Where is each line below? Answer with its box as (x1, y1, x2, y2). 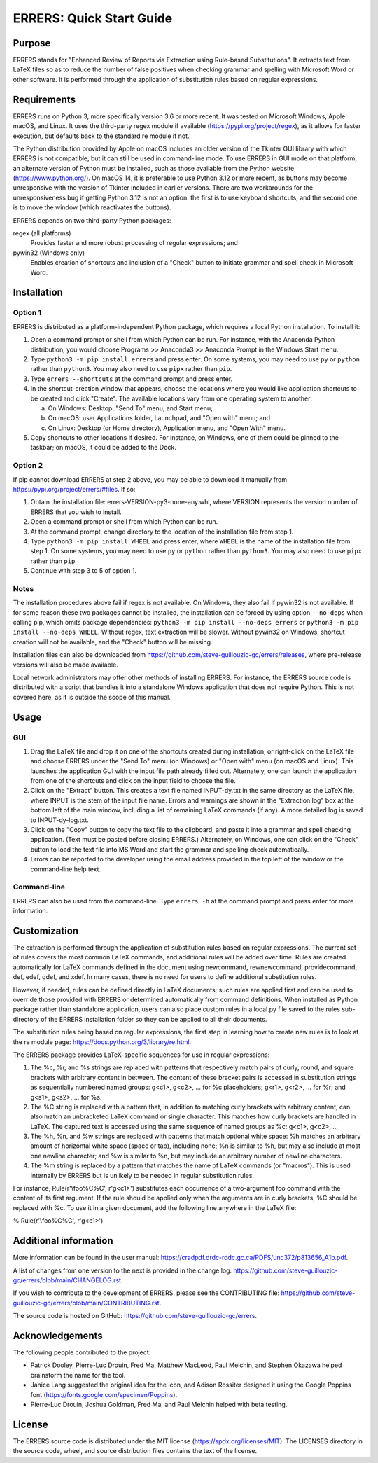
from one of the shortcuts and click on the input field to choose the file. (30, 777, 236, 785)
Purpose (13, 37, 51, 49)
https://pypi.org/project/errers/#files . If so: (13, 485, 136, 493)
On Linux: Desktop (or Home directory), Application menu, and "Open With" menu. (48, 424, 286, 432)
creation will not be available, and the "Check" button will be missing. (13, 637, 213, 646)
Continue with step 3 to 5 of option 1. (30, 567, 137, 575)
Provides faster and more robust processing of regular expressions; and (30, 239, 238, 247)
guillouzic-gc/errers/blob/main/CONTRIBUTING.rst (13, 1298, 160, 1307)
